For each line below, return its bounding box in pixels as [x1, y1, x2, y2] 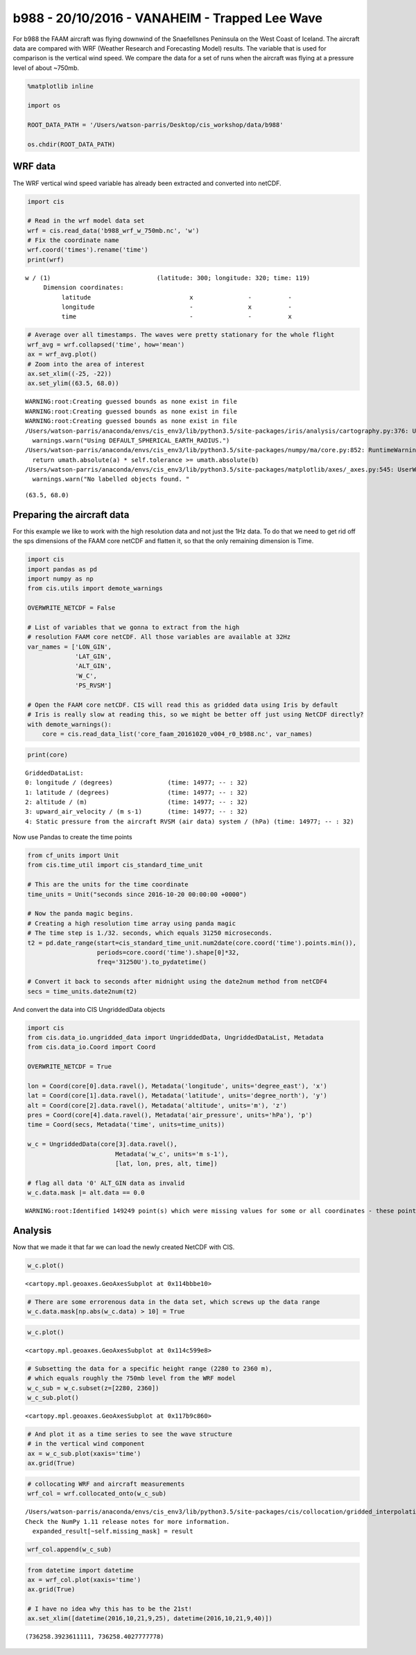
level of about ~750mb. [12, 63, 80, 72]
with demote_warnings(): [27, 720, 112, 728]
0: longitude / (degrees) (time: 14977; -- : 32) [25, 779, 249, 787]
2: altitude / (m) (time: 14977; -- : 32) [25, 798, 249, 806]
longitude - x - [61, 303, 293, 311]
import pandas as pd [27, 565, 97, 573]
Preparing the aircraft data [12, 508, 130, 520]
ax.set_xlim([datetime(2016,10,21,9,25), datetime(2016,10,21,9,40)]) [27, 1615, 273, 1622]
